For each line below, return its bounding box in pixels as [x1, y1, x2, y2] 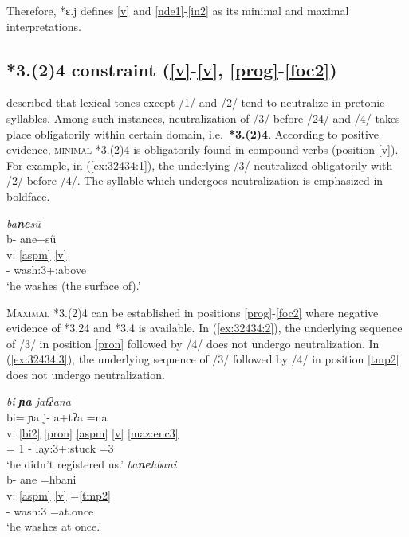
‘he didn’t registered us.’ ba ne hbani [6, 455, 177, 472]
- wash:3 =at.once [6, 502, 94, 519]
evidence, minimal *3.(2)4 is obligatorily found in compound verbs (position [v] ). [6, 141, 399, 158]
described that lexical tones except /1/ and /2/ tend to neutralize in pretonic [6, 94, 385, 111]
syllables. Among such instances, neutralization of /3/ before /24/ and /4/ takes [6, 109, 400, 126]
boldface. [6, 187, 50, 204]
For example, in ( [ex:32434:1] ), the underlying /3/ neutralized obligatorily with [6, 156, 393, 173]
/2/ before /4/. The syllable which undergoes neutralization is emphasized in [6, 172, 383, 189]
